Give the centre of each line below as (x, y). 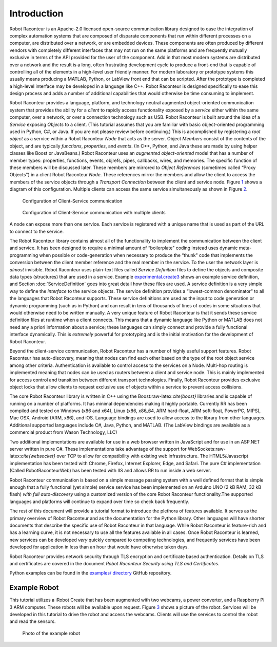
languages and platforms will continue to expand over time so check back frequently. (100, 502)
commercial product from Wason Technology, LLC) (63, 432)
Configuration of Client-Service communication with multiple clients (94, 212)
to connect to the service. (37, 231)
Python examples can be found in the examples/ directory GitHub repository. (91, 573)
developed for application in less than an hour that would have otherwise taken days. (99, 547)
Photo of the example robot (51, 633)
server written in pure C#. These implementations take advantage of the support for (98, 449)
